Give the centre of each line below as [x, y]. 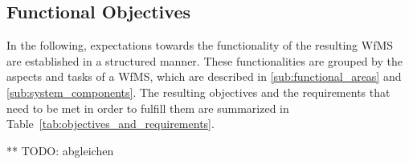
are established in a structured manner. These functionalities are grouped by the [204, 60]
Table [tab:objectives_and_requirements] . [110, 124]
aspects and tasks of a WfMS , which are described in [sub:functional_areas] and [204, 76]
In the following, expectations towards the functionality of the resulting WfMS [200, 45]
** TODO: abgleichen [60, 150]
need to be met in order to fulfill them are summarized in [148, 108]
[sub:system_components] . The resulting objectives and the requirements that [198, 92]
